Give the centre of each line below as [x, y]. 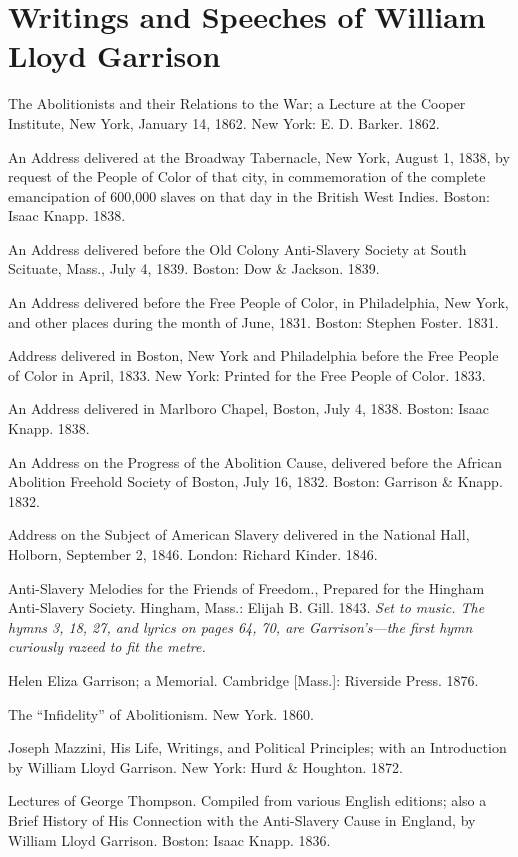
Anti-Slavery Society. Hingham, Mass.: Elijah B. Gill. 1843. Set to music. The [246, 607]
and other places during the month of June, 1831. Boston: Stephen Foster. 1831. [253, 321]
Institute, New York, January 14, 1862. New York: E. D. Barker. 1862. [224, 122]
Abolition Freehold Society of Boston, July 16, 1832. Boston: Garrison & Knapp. [255, 481]
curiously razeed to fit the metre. [107, 646]
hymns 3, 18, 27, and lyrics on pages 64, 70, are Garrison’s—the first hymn [240, 626]
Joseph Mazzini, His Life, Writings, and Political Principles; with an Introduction [257, 747]
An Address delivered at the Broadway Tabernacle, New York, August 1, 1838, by [259, 156]
